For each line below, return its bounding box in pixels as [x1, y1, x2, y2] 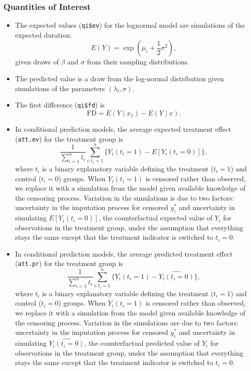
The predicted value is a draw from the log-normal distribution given [15, 73, 224, 84]
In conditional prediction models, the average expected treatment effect [15, 123, 231, 134]
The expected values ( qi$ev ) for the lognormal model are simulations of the [15, 20, 245, 30]
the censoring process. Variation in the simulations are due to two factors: [15, 317, 239, 327]
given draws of [15, 56, 59, 67]
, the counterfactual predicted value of [84, 338, 200, 348]
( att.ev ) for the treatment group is [15, 133, 123, 144]
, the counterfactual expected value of [98, 212, 212, 223]
